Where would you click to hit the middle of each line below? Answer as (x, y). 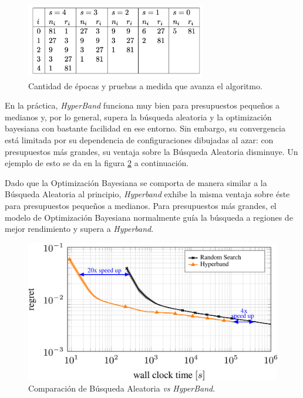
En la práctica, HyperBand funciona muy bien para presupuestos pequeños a (142, 105)
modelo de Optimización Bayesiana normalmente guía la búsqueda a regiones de (149, 217)
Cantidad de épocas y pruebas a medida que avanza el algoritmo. (145, 85)
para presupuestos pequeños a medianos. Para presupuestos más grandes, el (141, 205)
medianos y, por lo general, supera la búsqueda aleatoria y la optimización (138, 117)
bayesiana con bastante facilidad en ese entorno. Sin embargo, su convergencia (145, 128)
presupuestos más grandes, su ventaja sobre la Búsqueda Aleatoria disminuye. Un (151, 151)
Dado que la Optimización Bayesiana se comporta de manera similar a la (136, 182)
